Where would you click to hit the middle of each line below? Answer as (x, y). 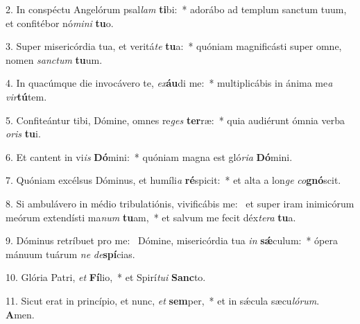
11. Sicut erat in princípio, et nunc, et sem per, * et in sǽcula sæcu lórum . (163, 300)
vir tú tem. (26, 96)
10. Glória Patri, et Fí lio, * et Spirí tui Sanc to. (106, 277)
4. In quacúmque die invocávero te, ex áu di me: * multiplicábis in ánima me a (169, 83)
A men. (20, 314)
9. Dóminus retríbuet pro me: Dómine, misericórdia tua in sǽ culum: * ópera (172, 240)
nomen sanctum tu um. (54, 59)
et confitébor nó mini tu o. (60, 23)
